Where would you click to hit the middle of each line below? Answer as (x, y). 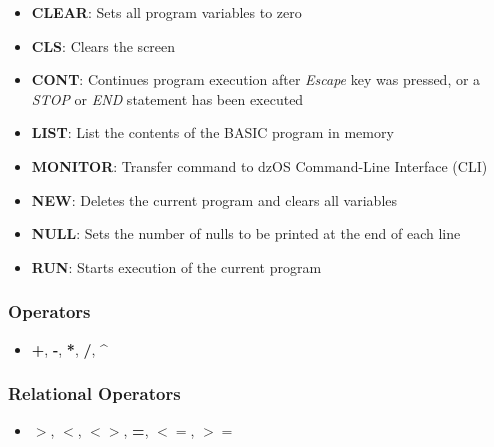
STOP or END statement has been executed (167, 98)
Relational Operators (94, 393)
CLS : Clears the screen (103, 45)
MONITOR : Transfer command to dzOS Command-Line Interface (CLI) (259, 165)
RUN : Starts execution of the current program (176, 266)
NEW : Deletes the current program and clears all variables (214, 199)
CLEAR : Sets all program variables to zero (166, 12)
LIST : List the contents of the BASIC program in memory (212, 132)
